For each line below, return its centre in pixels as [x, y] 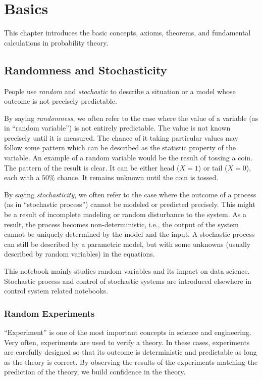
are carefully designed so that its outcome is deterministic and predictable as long [130, 352]
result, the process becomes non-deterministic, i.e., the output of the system [121, 224]
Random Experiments [49, 313]
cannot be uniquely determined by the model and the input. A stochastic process [129, 234]
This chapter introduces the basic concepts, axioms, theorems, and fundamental [127, 33]
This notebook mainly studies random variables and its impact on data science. [127, 271]
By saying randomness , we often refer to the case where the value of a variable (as [131, 118]
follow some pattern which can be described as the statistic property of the [120, 147]
